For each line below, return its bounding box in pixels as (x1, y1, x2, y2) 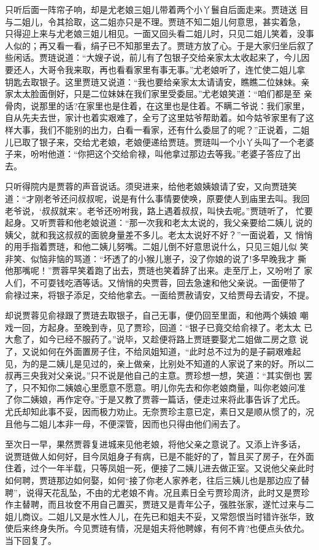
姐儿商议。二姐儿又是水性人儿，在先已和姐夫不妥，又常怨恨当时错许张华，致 (5, 509, 314, 522)
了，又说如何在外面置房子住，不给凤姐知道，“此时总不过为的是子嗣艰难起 (5, 345, 301, 358)
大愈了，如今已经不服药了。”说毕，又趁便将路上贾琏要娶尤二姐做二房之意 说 (5, 333, 309, 346)
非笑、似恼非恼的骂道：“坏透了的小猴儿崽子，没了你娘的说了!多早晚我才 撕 (5, 252, 307, 265)
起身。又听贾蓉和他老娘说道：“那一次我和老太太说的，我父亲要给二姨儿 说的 (5, 216, 313, 229)
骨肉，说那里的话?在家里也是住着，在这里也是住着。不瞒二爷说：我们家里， (5, 99, 310, 112)
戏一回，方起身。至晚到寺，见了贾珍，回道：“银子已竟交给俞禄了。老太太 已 (5, 320, 313, 333)
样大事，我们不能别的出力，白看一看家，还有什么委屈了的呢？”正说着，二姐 (5, 123, 310, 136)
